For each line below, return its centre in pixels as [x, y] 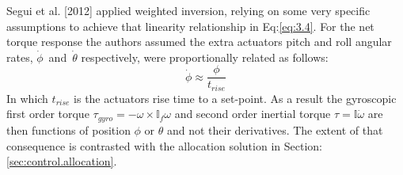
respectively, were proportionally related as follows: [205, 57]
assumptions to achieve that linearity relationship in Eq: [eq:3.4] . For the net [190, 26]
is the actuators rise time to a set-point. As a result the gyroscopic [235, 98]
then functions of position [68, 129]
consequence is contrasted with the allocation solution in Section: [164, 145]
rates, [20, 57]
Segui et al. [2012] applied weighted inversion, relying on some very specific [188, 10]
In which [27, 98]
